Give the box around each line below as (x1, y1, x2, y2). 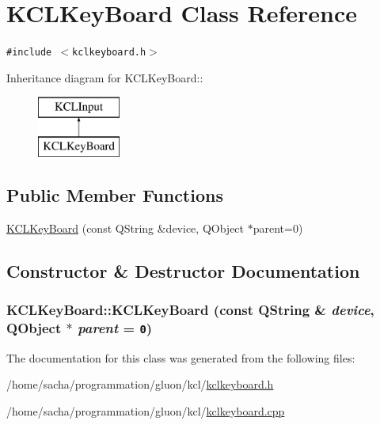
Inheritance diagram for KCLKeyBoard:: (6, 69, 203, 85)
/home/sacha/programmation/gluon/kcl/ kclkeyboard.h (6, 376, 274, 393)
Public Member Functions (6, 182, 223, 207)
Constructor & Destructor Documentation (6, 258, 360, 283)
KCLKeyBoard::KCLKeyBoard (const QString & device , (6, 300, 374, 320)
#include (6, 47, 52, 59)
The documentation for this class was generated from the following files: (6, 349, 355, 366)
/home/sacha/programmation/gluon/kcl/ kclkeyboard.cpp (6, 403, 285, 419)
